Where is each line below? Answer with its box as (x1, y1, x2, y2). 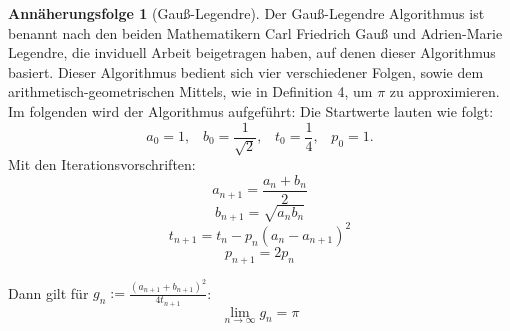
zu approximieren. (389, 81, 500, 102)
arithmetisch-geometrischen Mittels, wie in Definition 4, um (8, 81, 373, 102)
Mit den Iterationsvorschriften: (8, 154, 196, 175)
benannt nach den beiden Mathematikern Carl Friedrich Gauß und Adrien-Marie (8, 22, 503, 43)
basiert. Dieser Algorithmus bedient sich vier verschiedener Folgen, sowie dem (8, 61, 484, 82)
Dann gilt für (8, 282, 89, 303)
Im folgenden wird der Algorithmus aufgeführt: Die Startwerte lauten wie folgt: (8, 100, 494, 121)
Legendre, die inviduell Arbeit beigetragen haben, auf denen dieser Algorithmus (8, 42, 496, 63)
